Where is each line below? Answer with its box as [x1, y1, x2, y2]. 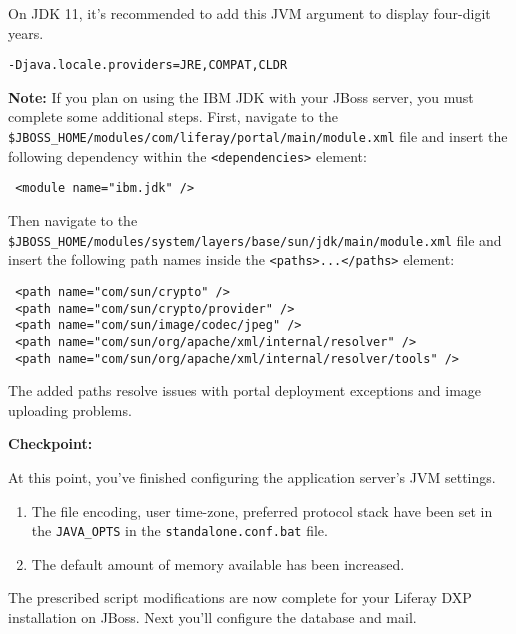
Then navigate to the [8, 210, 138, 230]
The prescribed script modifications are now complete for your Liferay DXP [8, 587, 472, 608]
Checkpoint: [8, 433, 93, 454]
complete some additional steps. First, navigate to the [8, 106, 338, 127]
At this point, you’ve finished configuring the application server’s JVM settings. [8, 466, 496, 487]
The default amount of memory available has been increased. [31, 553, 405, 574]
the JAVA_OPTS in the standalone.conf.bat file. [31, 520, 328, 541]
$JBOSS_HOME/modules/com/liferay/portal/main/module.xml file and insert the [8, 126, 508, 147]
